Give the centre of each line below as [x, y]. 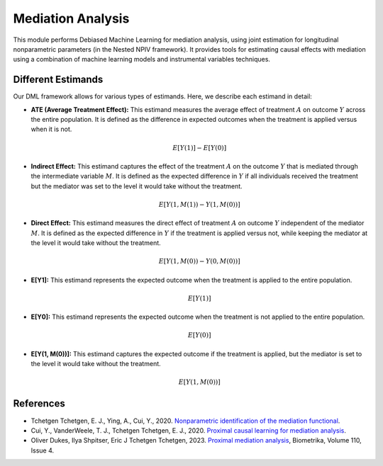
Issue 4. [43, 450]
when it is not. [51, 129]
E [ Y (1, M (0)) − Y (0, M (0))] [199, 261]
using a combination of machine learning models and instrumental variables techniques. [142, 59]
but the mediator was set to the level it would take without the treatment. [137, 186]
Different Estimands [58, 80]
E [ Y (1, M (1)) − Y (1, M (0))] [199, 204]
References [39, 404]
